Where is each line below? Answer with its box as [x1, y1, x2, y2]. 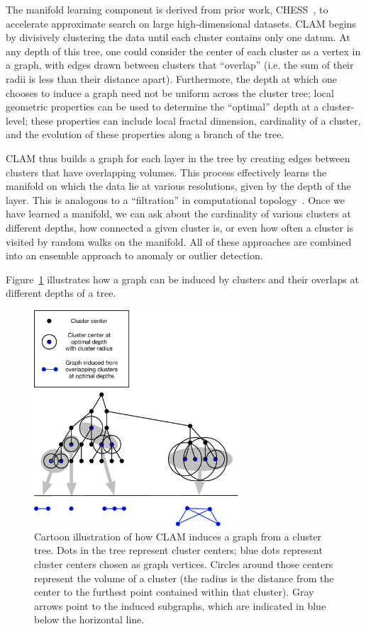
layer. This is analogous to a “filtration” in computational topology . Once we [6, 192, 345, 207]
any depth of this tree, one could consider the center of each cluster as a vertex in [6, 43, 361, 58]
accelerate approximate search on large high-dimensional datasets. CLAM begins [6, 16, 356, 30]
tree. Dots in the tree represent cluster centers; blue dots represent [34, 543, 323, 557]
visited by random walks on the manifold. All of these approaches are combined [6, 234, 352, 249]
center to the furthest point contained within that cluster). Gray [34, 584, 314, 599]
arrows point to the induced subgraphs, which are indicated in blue [34, 598, 326, 613]
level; [6, 113, 28, 127]
